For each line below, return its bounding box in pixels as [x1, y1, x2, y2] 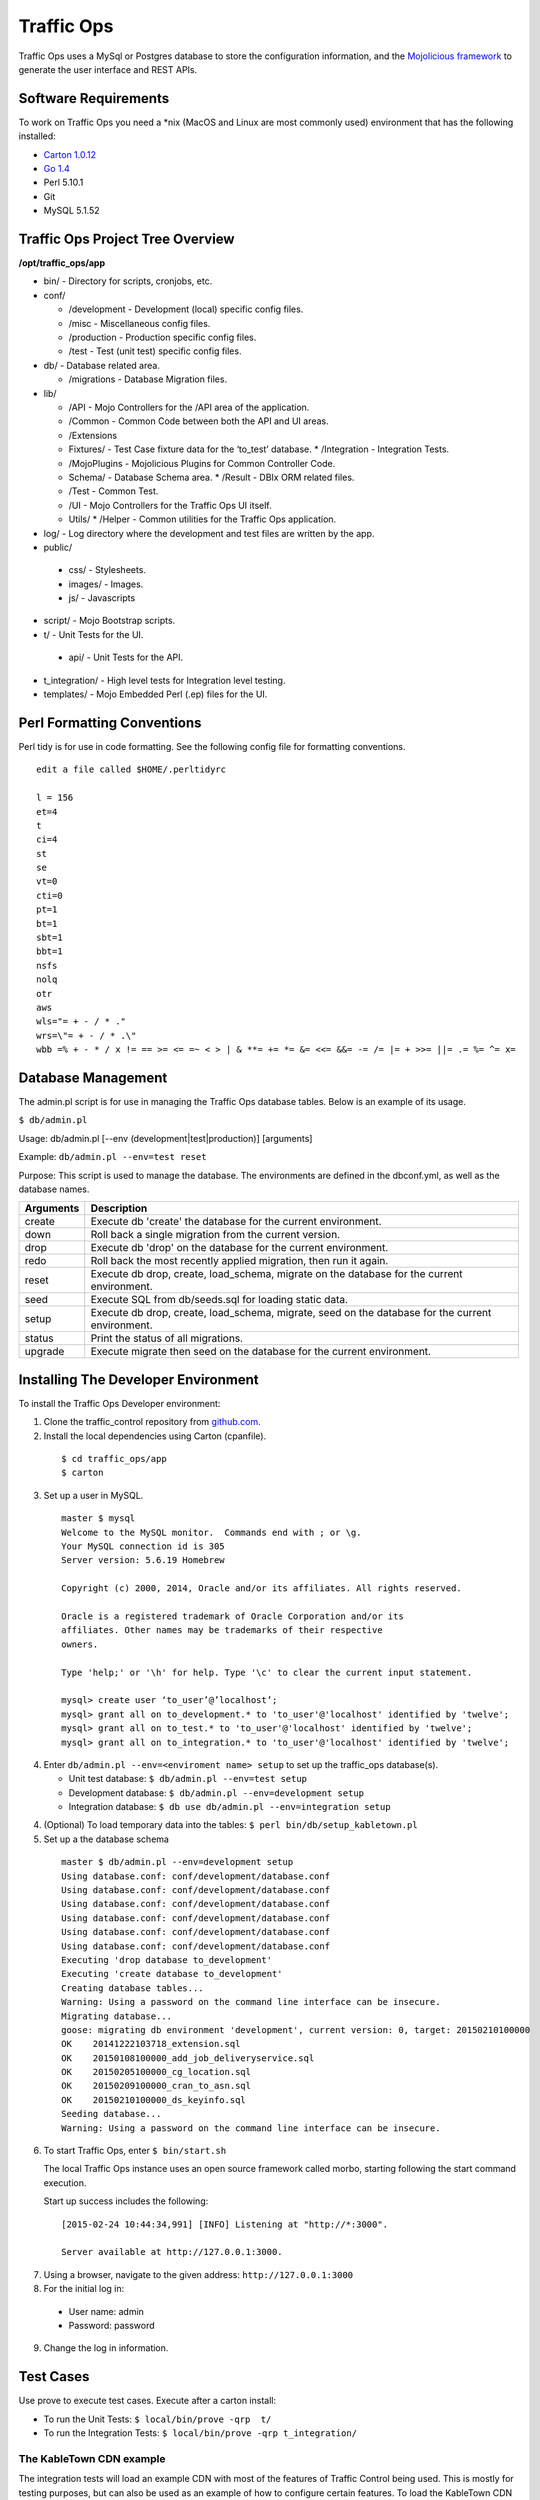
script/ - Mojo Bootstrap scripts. [43, 615, 176, 627]
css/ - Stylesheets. [68, 564, 147, 576]
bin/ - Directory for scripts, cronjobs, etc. [43, 275, 213, 287]
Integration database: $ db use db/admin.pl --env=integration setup [68, 1801, 391, 1813]
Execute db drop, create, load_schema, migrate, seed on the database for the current [90, 1306, 492, 1320]
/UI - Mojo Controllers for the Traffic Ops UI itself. [68, 499, 272, 511]
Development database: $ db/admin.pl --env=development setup [68, 1786, 365, 1799]
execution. [43, 2176, 87, 2189]
